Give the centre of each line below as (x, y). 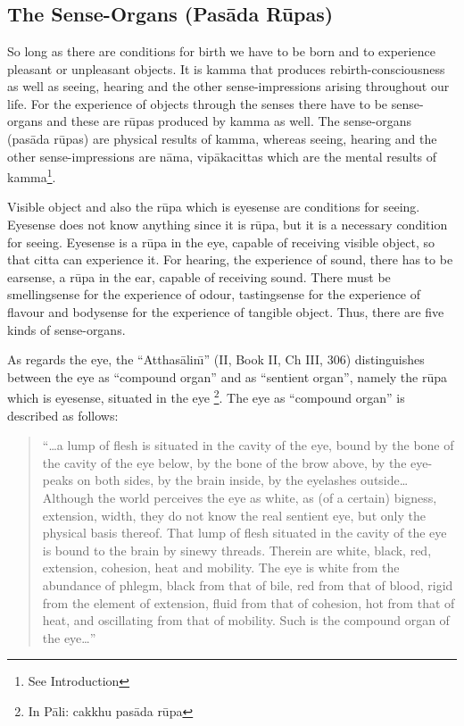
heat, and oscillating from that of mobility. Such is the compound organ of (246, 620)
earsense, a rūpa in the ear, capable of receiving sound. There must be (199, 276)
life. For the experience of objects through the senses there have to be (198, 103)
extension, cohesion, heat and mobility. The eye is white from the (221, 567)
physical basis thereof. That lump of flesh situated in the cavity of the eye (244, 533)
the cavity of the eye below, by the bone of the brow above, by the (224, 462)
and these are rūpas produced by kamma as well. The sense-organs (229, 121)
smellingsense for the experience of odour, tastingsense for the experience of (214, 294)
